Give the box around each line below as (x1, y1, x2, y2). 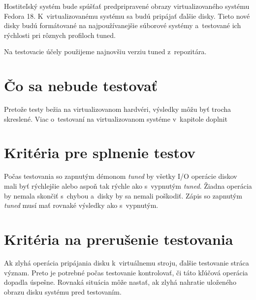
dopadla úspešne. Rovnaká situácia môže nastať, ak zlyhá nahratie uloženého (4, 277, 236, 287)
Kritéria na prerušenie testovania (4, 229, 233, 249)
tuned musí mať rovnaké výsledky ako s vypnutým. (4, 200, 159, 210)
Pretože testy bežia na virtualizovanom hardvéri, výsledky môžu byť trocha (4, 104, 231, 114)
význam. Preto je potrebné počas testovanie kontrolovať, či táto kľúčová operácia (4, 267, 248, 277)
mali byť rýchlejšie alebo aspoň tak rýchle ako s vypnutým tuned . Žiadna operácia (4, 181, 252, 191)
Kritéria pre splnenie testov (4, 142, 196, 163)
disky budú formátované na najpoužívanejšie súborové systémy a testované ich (4, 20, 241, 31)
